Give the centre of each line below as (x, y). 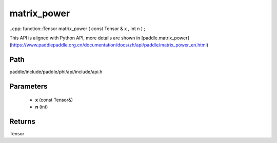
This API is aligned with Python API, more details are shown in (75, 38)
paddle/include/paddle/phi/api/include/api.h (56, 72)
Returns (23, 121)
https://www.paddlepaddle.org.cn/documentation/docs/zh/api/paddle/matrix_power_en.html (109, 45)
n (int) (42, 107)
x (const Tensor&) (54, 100)
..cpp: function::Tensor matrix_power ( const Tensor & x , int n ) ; (77, 29)
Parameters (28, 87)
